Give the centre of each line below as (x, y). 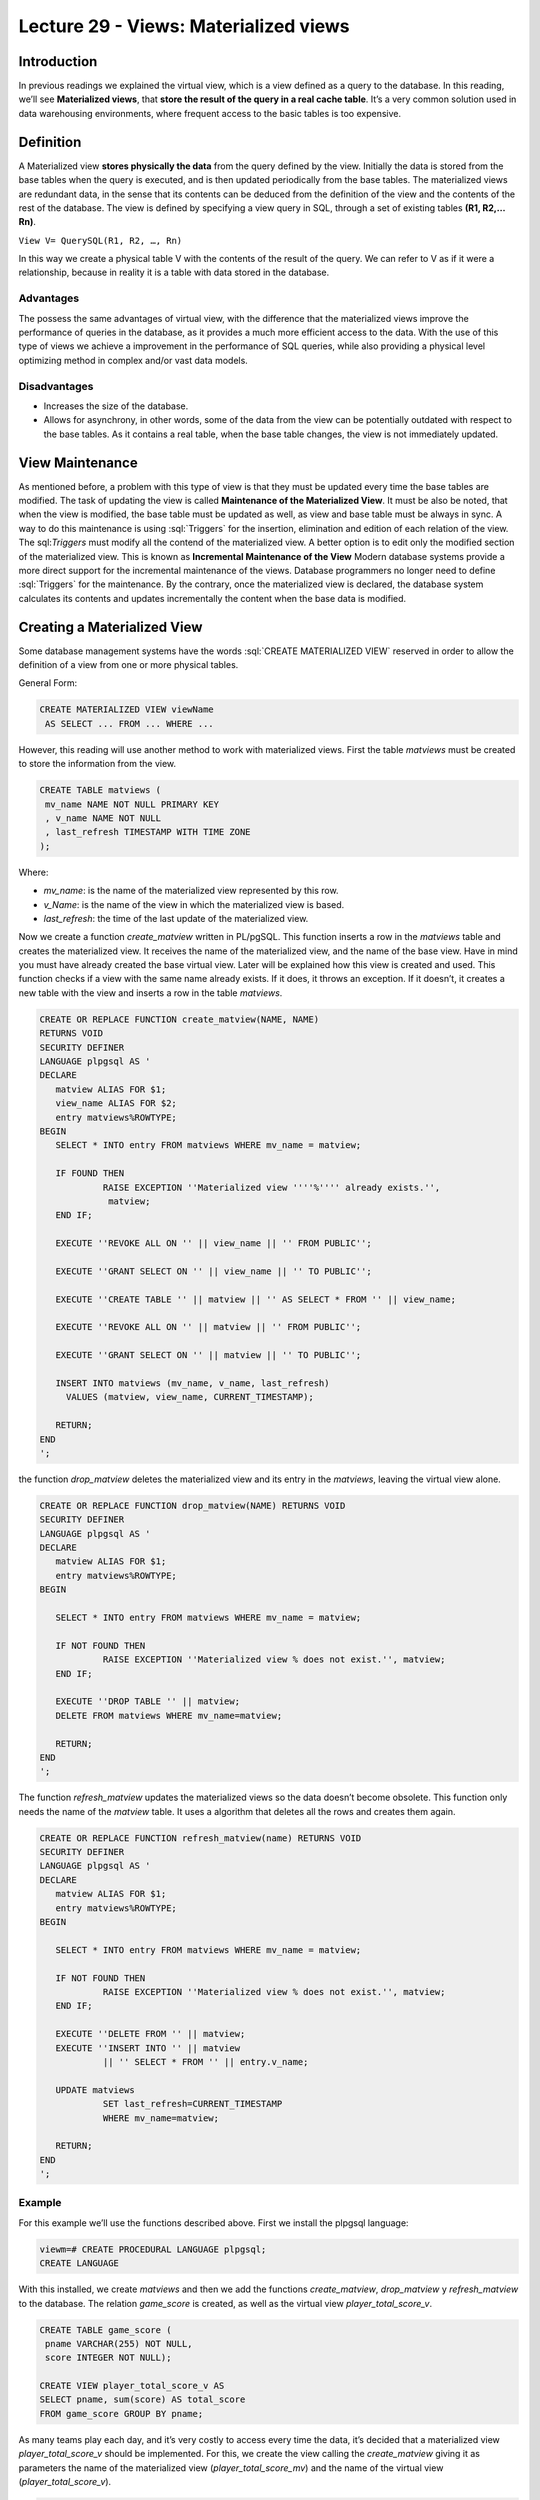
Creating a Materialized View (110, 626)
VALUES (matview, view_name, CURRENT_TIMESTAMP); (189, 1397)
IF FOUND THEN (90, 1173)
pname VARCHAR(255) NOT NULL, (119, 2343)
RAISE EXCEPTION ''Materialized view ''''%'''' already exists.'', (271, 1187)
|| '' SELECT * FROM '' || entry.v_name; (205, 2061)
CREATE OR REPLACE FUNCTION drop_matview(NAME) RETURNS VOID (192, 1505)
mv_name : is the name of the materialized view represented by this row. (191, 891)
